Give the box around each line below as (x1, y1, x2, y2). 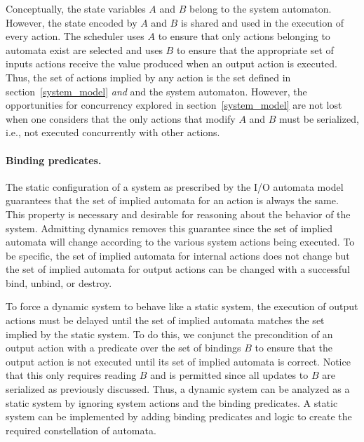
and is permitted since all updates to (150, 368, 309, 382)
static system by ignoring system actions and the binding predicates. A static (6, 395, 338, 410)
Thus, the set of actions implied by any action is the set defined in (6, 69, 291, 84)
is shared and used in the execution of (180, 15, 344, 29)
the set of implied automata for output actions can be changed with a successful (6, 262, 350, 276)
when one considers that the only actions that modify (6, 111, 236, 126)
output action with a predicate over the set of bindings (6, 340, 241, 355)
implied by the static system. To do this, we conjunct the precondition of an (6, 326, 333, 341)
